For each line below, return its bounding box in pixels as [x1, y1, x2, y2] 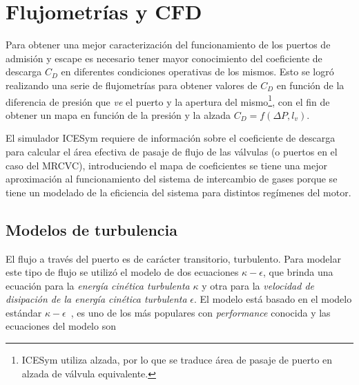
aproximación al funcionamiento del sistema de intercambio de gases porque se [6, 171, 338, 186]
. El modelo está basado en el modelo [194, 292, 352, 306]
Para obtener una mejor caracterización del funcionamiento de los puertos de [6, 37, 331, 52]
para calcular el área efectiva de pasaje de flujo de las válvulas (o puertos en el [6, 144, 338, 158]
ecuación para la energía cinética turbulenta [6, 278, 190, 292]
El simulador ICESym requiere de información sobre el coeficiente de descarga [6, 131, 336, 145]
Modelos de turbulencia [6, 218, 177, 240]
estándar [6, 305, 42, 319]
